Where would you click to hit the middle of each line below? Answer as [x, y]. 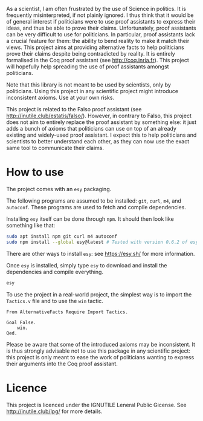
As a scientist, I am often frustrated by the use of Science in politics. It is [96, 9]
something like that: [31, 225]
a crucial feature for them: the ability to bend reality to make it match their [98, 41]
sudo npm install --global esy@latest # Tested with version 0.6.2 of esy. [104, 242]
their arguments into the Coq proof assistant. [62, 364]
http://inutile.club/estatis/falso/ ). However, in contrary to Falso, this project [99, 116]
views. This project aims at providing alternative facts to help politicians [95, 47]
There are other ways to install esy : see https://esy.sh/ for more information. [101, 253]
